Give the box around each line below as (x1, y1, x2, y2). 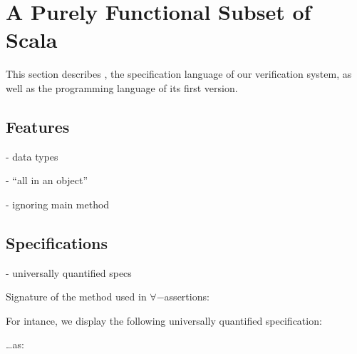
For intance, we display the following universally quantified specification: (6, 313, 322, 328)
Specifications (6, 231, 108, 253)
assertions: (164, 289, 209, 304)
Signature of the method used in (6, 289, 147, 304)
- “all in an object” (6, 173, 88, 188)
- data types (6, 148, 58, 163)
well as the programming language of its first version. (6, 80, 238, 95)
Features (6, 115, 70, 137)
